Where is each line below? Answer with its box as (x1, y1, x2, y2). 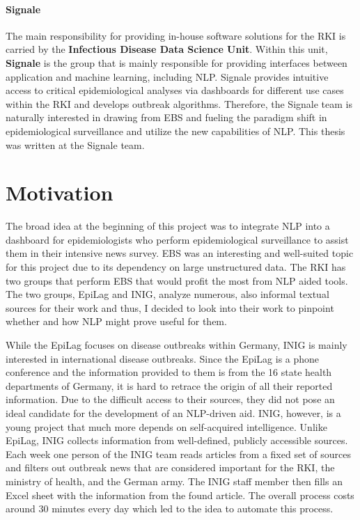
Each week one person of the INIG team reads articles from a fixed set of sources (6, 446, 351, 461)
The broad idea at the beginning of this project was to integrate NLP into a (6, 219, 330, 233)
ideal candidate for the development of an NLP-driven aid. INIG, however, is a (6, 405, 341, 420)
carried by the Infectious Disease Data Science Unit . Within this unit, (6, 42, 328, 56)
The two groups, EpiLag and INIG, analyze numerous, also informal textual (6, 287, 329, 301)
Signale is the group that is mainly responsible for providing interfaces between (6, 55, 347, 70)
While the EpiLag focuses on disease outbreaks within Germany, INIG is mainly (6, 338, 347, 352)
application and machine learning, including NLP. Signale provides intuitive (6, 69, 329, 84)
